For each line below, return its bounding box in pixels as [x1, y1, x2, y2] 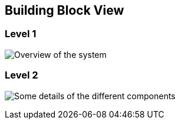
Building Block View [5, 3, 125, 18]
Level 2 [5, 69, 38, 81]
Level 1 [5, 28, 37, 40]
